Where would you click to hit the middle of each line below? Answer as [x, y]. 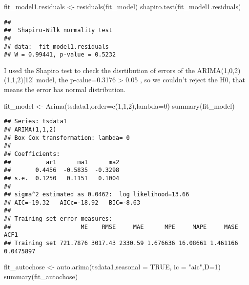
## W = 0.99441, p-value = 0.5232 [60, 55]
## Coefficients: [32, 154]
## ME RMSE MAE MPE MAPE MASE [121, 227]
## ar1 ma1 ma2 [62, 162]
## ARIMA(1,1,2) [30, 129]
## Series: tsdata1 [35, 122]
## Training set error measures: [58, 219]
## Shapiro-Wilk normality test [58, 30]
